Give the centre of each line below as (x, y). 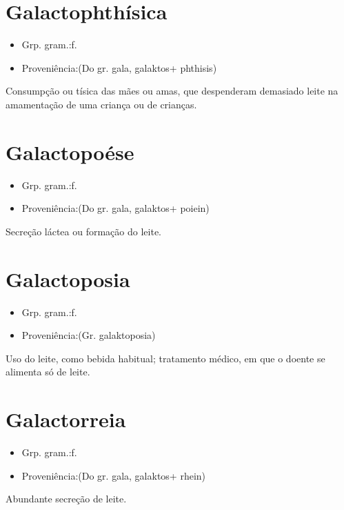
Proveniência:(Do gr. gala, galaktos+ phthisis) (119, 67)
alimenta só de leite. (48, 372)
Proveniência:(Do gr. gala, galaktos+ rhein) (114, 475)
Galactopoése (70, 151)
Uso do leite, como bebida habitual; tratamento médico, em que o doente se (165, 358)
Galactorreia (66, 419)
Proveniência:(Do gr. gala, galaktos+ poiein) (115, 208)
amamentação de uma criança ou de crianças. (101, 104)
